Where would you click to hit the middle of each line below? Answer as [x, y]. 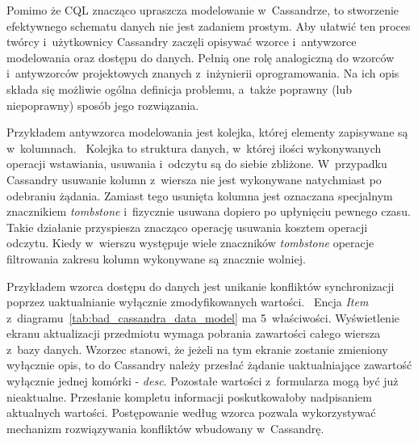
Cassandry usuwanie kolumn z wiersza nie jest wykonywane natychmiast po [194, 179]
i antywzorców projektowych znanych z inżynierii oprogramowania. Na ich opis [203, 73]
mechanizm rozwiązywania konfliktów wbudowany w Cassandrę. [165, 428]
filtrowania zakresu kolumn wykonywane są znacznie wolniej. [156, 258]
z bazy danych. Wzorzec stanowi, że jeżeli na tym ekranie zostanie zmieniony [197, 349]
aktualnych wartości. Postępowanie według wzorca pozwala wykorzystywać [191, 413]
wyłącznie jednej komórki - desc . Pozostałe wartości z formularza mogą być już [203, 381]
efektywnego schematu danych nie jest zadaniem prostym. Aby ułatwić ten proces [209, 25]
